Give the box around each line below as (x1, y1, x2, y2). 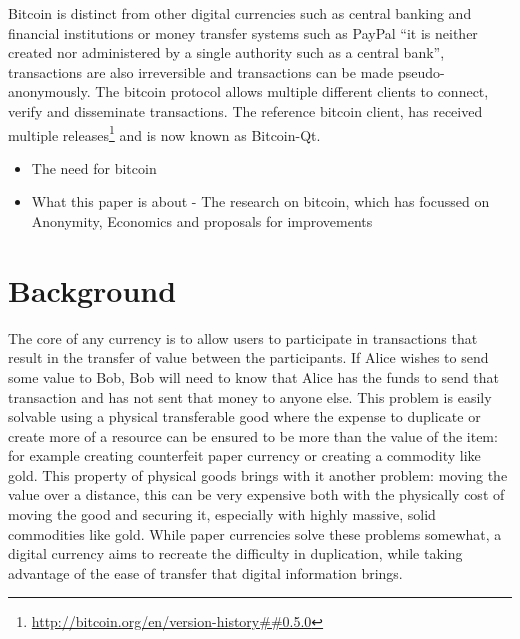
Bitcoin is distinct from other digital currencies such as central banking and (8, 3, 472, 23)
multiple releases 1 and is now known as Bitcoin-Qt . (8, 121, 321, 145)
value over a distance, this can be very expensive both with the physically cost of (8, 484, 505, 505)
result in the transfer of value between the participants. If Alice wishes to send (8, 347, 489, 368)
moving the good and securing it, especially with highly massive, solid (8, 504, 436, 525)
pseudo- (397, 61, 445, 82)
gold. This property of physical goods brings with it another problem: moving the (8, 464, 508, 485)
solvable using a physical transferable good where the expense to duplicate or (8, 406, 481, 427)
